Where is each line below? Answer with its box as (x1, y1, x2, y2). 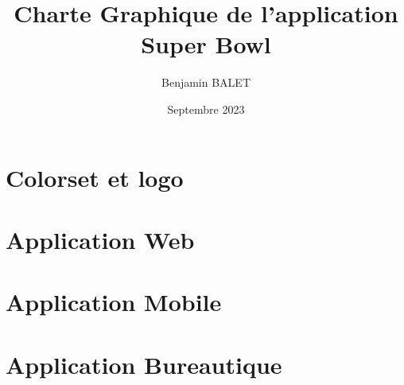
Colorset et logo (6, 161, 184, 193)
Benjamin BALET (161, 74, 251, 91)
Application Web (6, 223, 195, 255)
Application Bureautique (6, 348, 282, 380)
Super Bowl (141, 28, 271, 60)
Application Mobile (6, 286, 222, 318)
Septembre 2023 (167, 100, 245, 117)
